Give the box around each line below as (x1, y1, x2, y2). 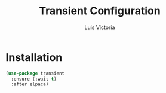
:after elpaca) (11, 81, 49, 87)
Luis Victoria (84, 24, 115, 31)
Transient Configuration (39, 4, 161, 18)
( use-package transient (5, 70, 65, 76)
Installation (5, 50, 63, 64)
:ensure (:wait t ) (11, 76, 57, 82)
